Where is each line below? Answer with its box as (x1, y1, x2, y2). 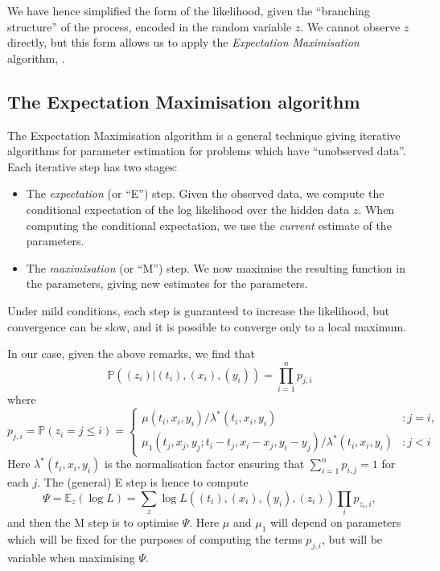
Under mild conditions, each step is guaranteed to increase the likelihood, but (7, 302, 390, 318)
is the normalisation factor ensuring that (105, 455, 305, 472)
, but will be (322, 531, 383, 547)
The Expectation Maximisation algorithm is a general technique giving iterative (7, 126, 401, 143)
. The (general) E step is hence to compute (37, 474, 249, 491)
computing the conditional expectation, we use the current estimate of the (26, 216, 392, 233)
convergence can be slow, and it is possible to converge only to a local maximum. (7, 318, 407, 335)
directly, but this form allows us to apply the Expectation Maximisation (7, 34, 360, 51)
